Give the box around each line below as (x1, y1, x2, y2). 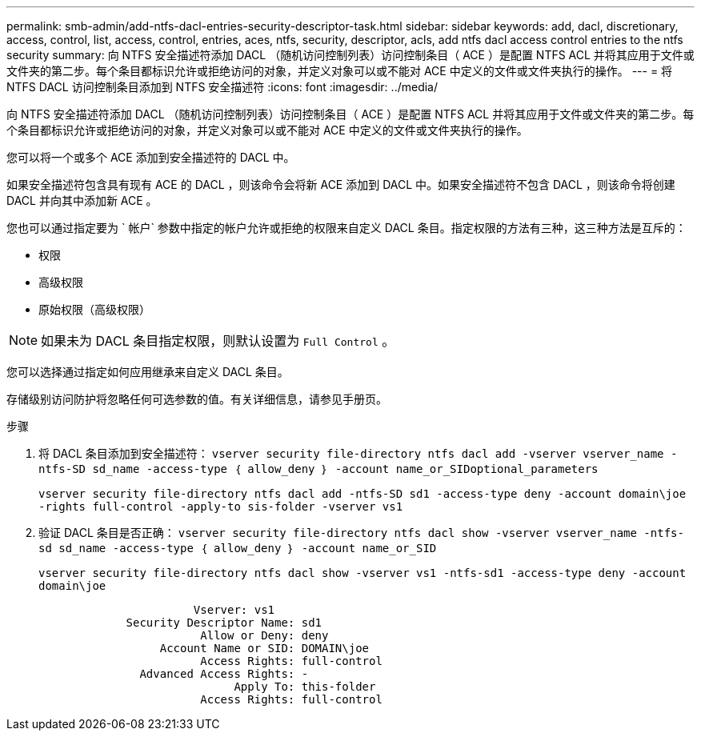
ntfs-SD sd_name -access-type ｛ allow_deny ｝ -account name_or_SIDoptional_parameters (38, 463, 599, 475)
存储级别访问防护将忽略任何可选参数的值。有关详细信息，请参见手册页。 (6, 392, 387, 406)
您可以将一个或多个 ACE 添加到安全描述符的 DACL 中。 (6, 150, 295, 164)
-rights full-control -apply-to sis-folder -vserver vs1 (38, 500, 403, 513)
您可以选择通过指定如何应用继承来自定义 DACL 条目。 (6, 365, 289, 379)
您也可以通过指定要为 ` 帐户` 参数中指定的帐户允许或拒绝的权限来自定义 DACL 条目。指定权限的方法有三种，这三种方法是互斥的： (6, 221, 687, 234)
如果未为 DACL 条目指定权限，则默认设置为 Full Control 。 (41, 333, 395, 349)
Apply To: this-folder (234, 680, 376, 693)
